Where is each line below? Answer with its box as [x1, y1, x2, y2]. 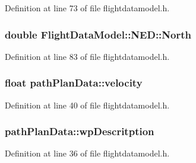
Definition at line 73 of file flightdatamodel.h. [5, 2, 170, 14]
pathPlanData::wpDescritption [5, 124, 154, 139]
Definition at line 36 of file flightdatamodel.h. [5, 147, 170, 159]
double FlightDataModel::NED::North [5, 27, 191, 41]
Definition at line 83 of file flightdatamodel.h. [5, 50, 170, 62]
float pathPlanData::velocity [5, 75, 143, 90]
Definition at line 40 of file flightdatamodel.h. [5, 98, 170, 111]
